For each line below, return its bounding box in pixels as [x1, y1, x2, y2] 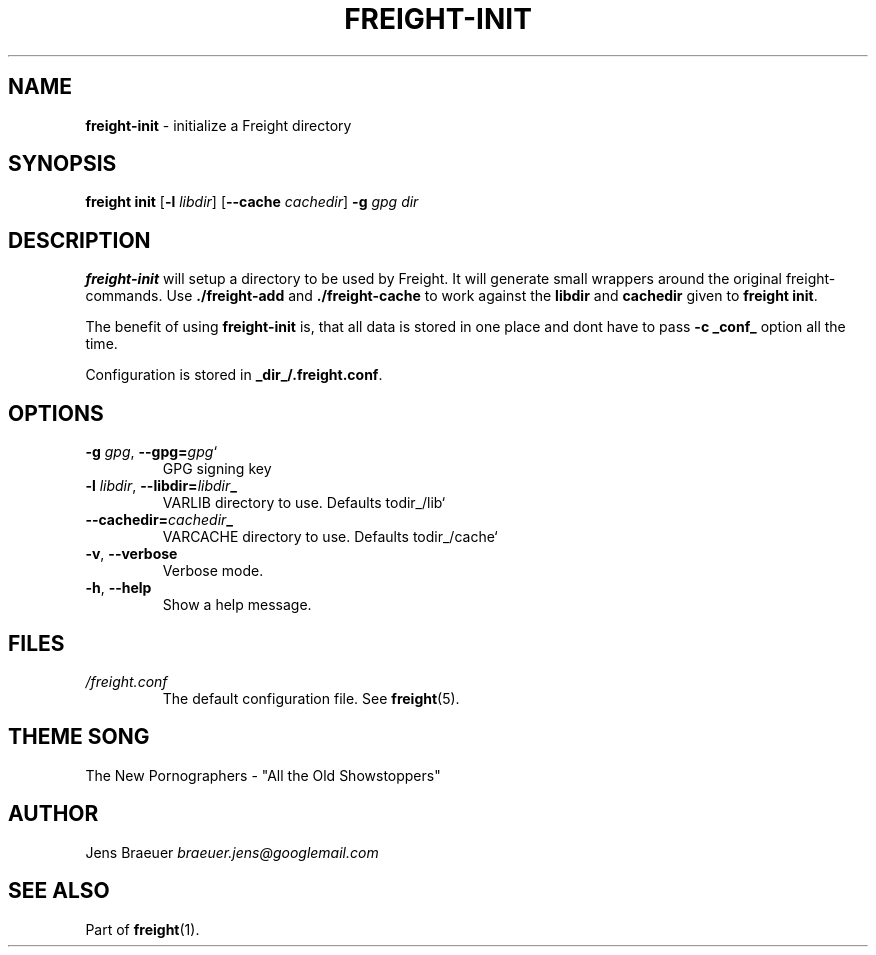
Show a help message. [162, 596, 312, 614]
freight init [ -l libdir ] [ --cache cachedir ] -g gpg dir [85, 193, 419, 211]
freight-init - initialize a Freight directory [85, 116, 352, 134]
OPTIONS [8, 400, 104, 426]
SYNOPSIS [8, 151, 117, 177]
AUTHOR [8, 801, 99, 827]
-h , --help [85, 579, 152, 597]
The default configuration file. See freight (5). [162, 689, 460, 707]
